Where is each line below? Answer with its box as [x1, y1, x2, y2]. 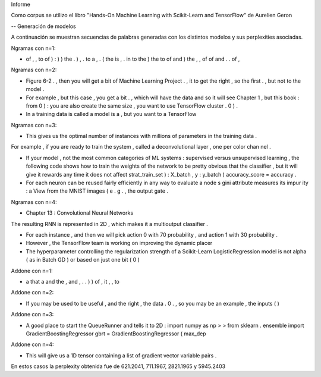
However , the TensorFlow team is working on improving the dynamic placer [26, 240, 213, 247]
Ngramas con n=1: [11, 45, 56, 52]
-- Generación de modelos [11, 23, 77, 30]
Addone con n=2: [11, 289, 54, 296]
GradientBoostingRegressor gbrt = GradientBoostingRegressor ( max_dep [26, 330, 206, 337]
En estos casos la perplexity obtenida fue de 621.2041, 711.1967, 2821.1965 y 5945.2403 [11, 363, 226, 370]
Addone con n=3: [11, 311, 54, 318]
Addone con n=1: [11, 267, 53, 274]
